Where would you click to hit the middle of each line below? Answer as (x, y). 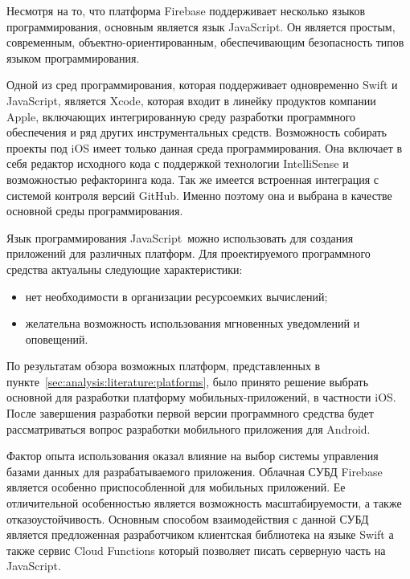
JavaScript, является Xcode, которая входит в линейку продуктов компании (191, 100)
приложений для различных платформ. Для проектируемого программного (189, 253)
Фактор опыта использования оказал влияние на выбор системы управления (193, 456)
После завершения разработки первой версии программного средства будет (190, 413)
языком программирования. (73, 57)
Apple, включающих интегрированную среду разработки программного (181, 116)
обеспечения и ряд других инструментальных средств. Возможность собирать (197, 132)
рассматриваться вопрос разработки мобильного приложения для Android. (189, 428)
